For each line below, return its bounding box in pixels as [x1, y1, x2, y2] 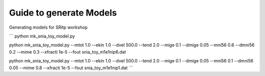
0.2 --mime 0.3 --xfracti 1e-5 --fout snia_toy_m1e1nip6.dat [9, 49, 126, 55]
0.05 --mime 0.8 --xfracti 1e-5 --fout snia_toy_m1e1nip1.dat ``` [9, 65, 133, 71]
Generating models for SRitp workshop [9, 24, 88, 30]
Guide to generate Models [9, 7, 117, 18]
